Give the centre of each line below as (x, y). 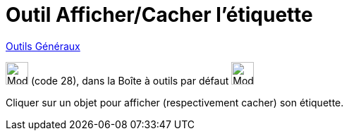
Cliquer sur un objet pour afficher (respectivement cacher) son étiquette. (175, 102)
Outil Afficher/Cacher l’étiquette (159, 15)
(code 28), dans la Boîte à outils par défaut (130, 80)
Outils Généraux (43, 46)
